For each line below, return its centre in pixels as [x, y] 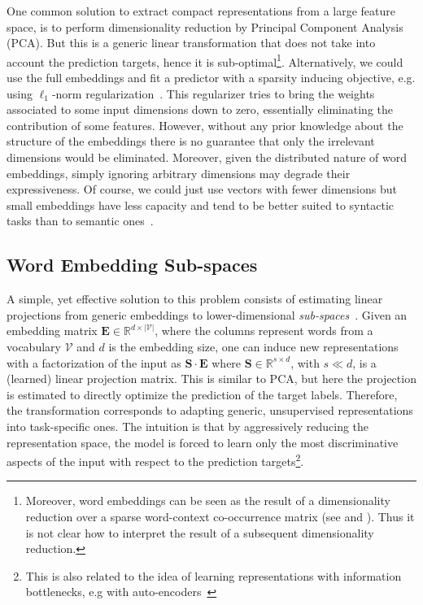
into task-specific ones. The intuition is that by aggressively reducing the [188, 426]
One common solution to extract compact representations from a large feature [201, 11]
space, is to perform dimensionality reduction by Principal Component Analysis [205, 26]
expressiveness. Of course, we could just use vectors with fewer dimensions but [202, 189]
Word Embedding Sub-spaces [132, 265]
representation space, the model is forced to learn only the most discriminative [203, 442]
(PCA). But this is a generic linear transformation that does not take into [191, 43]
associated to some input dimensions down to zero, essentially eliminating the [200, 109]
